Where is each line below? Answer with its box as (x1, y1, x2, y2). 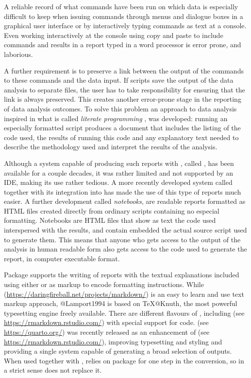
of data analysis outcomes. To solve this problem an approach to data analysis (4, 103, 237, 113)
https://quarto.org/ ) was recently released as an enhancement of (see (4, 327, 210, 337)
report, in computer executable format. (4, 253, 120, 263)
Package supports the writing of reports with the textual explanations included (4, 270, 239, 280)
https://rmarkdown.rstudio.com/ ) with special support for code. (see (4, 317, 209, 327)
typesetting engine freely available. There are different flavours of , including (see (4, 307, 245, 318)
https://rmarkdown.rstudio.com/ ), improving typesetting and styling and (4, 336, 222, 346)
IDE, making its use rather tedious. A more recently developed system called (4, 177, 233, 187)
